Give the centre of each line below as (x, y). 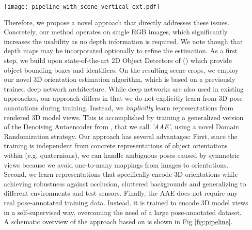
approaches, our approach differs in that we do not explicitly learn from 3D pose (123, 98)
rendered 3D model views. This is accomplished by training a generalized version (124, 117)
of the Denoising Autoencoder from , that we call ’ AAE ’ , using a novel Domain (122, 127)
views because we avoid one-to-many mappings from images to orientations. (116, 164)
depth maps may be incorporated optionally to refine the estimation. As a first (121, 51)
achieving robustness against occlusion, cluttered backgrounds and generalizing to (125, 183)
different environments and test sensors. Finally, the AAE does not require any (121, 193)
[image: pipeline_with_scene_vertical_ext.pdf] (82, 7)
